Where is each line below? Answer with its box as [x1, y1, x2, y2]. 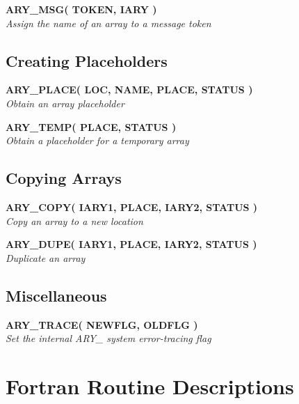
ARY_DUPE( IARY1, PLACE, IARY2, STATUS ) [6, 237, 257, 251]
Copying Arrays [6, 167, 122, 189]
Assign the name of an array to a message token [6, 15, 211, 30]
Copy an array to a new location [6, 213, 143, 228]
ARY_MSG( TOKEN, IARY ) [6, 2, 157, 16]
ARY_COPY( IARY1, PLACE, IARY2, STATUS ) [6, 199, 258, 214]
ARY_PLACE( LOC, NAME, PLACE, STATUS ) [6, 82, 253, 97]
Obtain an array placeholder [6, 95, 124, 110]
